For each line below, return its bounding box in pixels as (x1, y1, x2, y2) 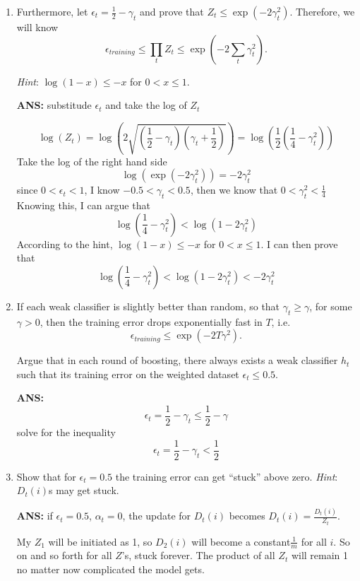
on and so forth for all (16, 548, 112, 563)
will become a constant (191, 534, 291, 548)
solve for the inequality (16, 425, 116, 440)
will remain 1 (291, 548, 349, 563)
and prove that (140, 4, 204, 18)
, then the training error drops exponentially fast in (40, 314, 263, 329)
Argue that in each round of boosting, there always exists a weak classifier (16, 353, 338, 368)
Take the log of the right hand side (16, 153, 167, 168)
